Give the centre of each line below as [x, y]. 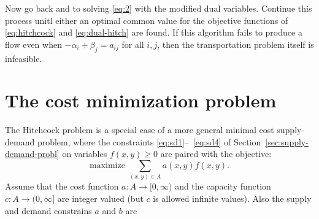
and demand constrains [48, 210]
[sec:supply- [287, 141]
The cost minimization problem [141, 100]
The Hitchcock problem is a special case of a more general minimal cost [140, 130]
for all [133, 44]
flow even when [33, 44]
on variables [85, 154]
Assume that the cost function [62, 186]
